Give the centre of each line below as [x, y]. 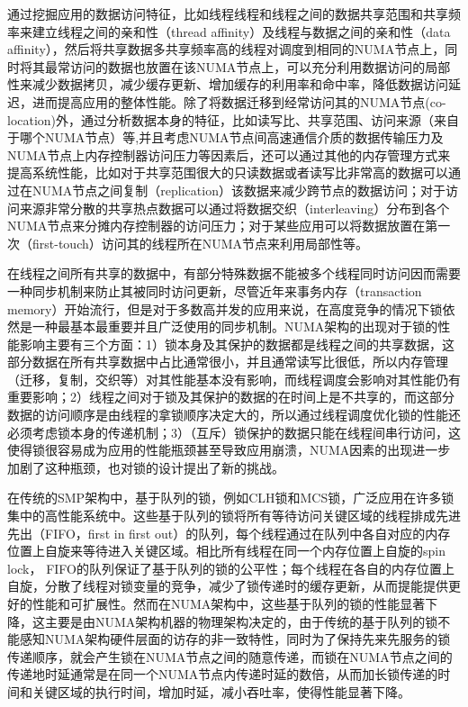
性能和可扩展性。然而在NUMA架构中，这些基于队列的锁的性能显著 [229, 603]
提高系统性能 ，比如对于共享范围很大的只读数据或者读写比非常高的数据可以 [228, 172]
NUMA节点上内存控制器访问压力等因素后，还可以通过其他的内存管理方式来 [229, 154]
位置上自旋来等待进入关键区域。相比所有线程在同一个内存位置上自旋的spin [226, 551]
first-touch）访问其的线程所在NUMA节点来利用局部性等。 [200, 243]
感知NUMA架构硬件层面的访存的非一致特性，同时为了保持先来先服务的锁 [235, 639]
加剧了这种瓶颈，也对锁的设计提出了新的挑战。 [146, 467]
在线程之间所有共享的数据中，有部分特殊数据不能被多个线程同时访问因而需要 [234, 273]
